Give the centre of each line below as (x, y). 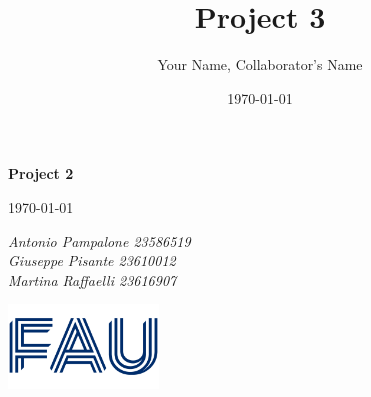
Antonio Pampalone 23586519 (99, 240)
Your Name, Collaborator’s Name (260, 64)
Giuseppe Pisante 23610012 (92, 260)
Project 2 (41, 173)
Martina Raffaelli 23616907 (92, 279)
